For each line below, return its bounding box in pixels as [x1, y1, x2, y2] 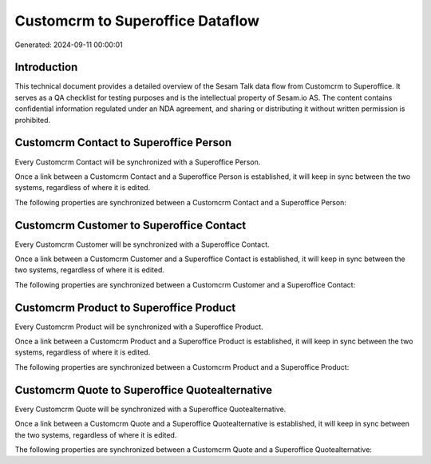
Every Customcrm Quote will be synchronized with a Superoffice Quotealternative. [14, 404, 287, 414]
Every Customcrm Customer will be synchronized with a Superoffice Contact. [14, 240, 271, 249]
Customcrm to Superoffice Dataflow [14, 12, 259, 30]
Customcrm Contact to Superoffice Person [14, 136, 232, 149]
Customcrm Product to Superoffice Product [14, 300, 236, 315]
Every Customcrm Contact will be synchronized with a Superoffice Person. [14, 157, 261, 167]
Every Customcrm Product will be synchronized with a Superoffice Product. [14, 322, 263, 331]
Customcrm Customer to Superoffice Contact [14, 218, 247, 232]
